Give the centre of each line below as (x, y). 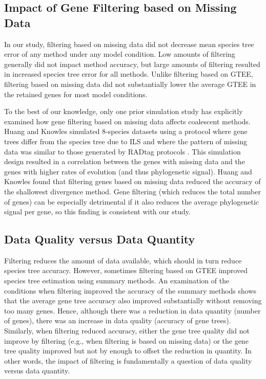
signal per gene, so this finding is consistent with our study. (97, 211)
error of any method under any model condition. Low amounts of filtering (120, 54)
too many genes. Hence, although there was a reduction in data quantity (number (132, 310)
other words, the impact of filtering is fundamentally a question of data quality (128, 360)
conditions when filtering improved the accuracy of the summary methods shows (130, 290)
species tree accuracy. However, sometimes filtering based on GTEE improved (126, 270)
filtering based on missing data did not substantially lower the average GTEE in (130, 84)
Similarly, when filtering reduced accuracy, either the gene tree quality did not (127, 331)
